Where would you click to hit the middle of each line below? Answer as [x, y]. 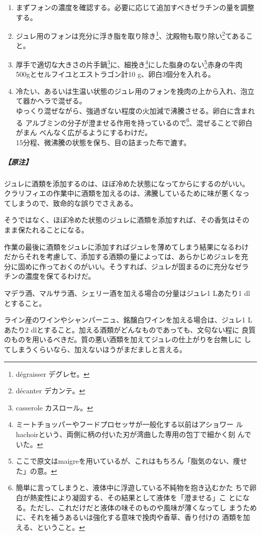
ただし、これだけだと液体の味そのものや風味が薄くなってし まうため [143, 507]
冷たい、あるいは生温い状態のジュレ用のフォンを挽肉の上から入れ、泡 [132, 91]
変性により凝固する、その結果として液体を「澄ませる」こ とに [140, 497]
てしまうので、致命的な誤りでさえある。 [71, 203]
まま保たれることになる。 [46, 230]
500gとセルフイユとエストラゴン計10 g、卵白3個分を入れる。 [115, 74]
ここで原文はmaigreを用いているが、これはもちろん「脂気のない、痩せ [132, 461]
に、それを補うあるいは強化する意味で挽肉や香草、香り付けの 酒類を [129, 517]
